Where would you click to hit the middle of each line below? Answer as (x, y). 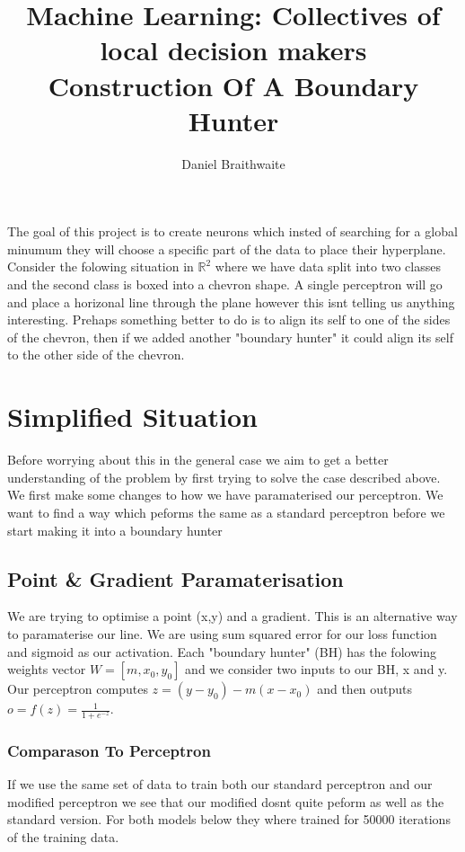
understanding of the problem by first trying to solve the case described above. (224, 477)
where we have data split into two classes (328, 266)
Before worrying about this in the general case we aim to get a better (198, 460)
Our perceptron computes (78, 689)
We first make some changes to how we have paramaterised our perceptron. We (225, 495)
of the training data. (63, 836)
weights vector (47, 669)
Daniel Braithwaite (233, 163)
